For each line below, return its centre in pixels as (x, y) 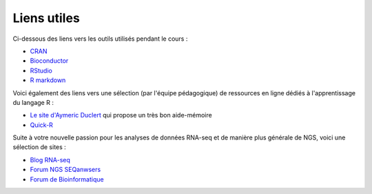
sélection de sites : (40, 147)
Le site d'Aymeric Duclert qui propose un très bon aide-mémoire (121, 115)
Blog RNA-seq (50, 159)
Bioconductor (49, 61)
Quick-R (41, 125)
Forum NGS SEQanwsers (65, 170)
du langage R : (33, 102)
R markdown (48, 80)
